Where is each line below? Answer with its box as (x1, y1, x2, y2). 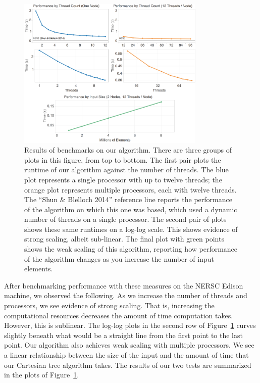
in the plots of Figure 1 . (4, 369, 79, 380)
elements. (24, 263, 53, 274)
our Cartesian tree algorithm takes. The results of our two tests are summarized (4, 359, 251, 370)
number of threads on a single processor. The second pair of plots (24, 214, 227, 224)
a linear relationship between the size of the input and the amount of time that (4, 350, 249, 360)
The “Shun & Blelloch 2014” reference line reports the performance (24, 194, 232, 205)
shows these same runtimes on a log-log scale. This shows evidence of (24, 223, 238, 234)
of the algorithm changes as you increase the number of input (24, 253, 215, 264)
